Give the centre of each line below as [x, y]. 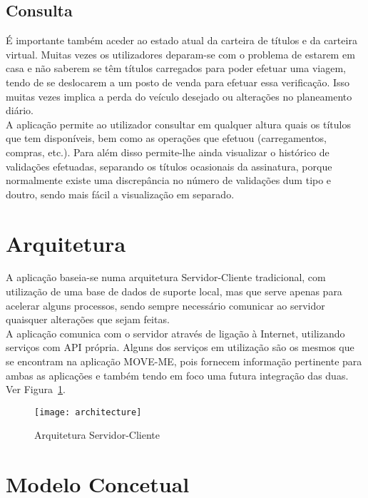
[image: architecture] [88, 412]
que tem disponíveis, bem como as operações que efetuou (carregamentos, [167, 138]
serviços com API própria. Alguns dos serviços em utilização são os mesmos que [180, 347]
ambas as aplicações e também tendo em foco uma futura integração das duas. [177, 375]
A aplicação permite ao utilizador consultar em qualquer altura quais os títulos [178, 124]
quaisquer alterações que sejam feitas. [88, 319]
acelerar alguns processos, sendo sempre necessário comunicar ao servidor [165, 305]
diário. [20, 110]
